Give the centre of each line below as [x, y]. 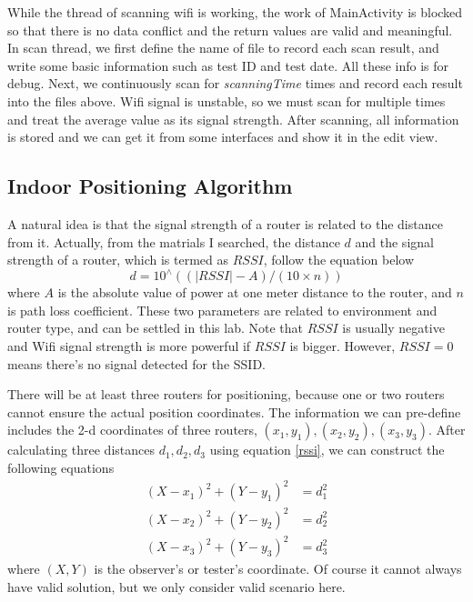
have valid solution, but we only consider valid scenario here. [176, 586]
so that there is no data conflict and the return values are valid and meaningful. [230, 30]
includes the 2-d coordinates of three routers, [132, 430]
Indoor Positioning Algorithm [150, 186]
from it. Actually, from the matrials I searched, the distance [174, 241]
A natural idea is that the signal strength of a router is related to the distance [225, 223]
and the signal [394, 241]
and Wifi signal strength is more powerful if [129, 346]
